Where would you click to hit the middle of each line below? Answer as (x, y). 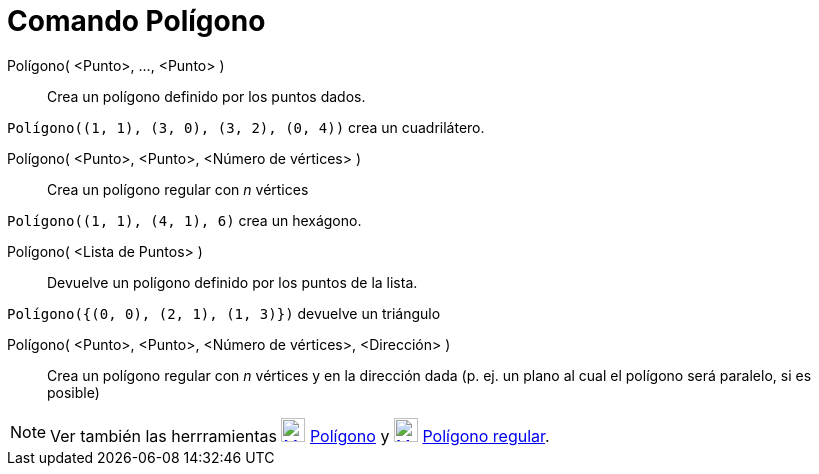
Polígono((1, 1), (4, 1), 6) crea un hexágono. (184, 220)
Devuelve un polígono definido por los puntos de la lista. (232, 282)
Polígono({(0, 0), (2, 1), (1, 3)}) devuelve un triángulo (224, 313)
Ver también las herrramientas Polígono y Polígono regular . (300, 435)
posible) (73, 392)
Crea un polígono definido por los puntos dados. (206, 96)
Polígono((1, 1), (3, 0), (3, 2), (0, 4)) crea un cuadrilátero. (246, 127)
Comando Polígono (136, 21)
